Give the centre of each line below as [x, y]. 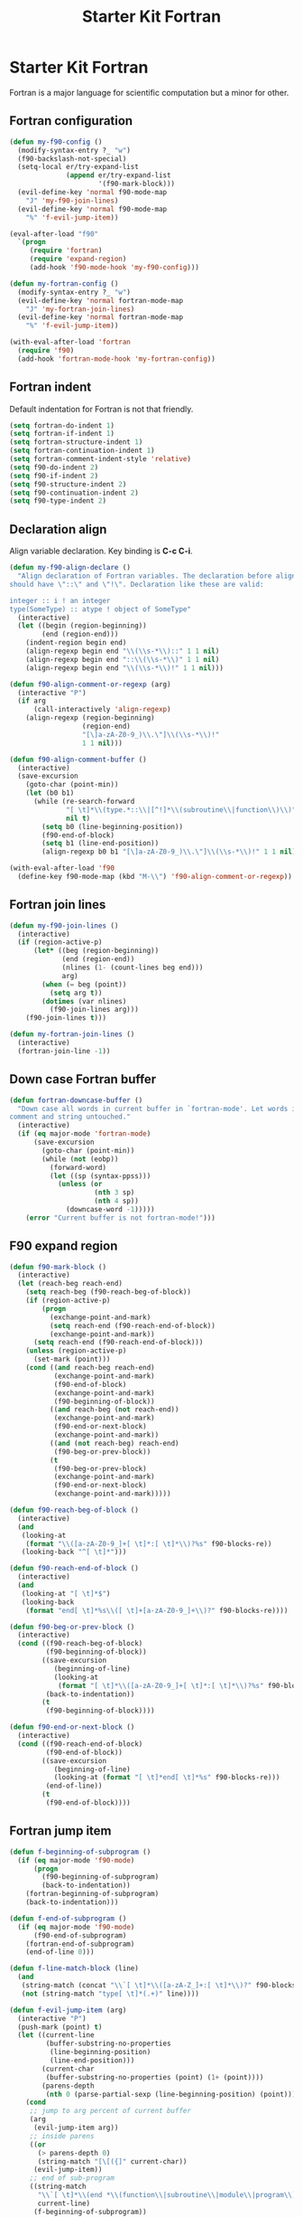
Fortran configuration [71, 121]
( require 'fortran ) [66, 250]
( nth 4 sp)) [117, 1201]
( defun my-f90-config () [56, 142]
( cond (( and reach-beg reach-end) [90, 1368]
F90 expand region [64, 1246]
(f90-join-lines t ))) [66, 1018]
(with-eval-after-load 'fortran [70, 342]
